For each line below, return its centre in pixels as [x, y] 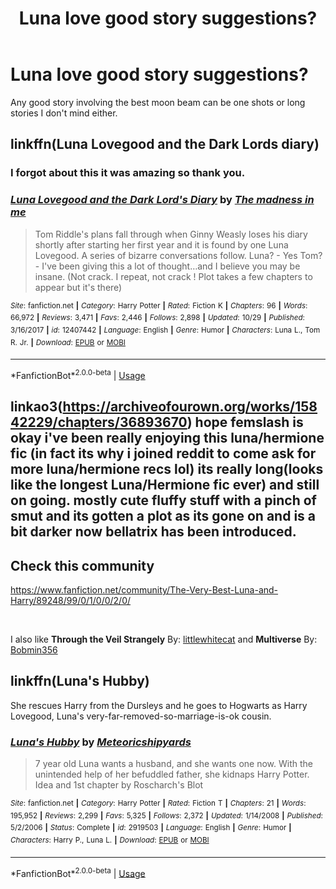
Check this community [82, 565]
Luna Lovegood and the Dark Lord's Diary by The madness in [162, 200]
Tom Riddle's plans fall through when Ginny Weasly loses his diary [171, 234]
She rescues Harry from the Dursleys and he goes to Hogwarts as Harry [159, 705]
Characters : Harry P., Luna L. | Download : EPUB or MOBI [110, 840]
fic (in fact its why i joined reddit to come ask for [163, 453]
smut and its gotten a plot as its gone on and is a [163, 516]
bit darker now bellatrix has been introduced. [153, 532]
